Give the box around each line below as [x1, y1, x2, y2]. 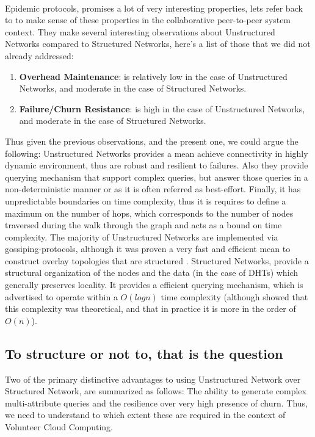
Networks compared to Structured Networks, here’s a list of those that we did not [5, 37, 311, 50]
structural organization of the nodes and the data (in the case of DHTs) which [5, 266, 299, 279]
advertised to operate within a [5, 290, 118, 303]
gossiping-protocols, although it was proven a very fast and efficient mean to [5, 242, 291, 255]
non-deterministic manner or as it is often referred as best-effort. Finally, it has [5, 182, 301, 195]
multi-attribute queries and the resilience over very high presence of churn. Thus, [5, 396, 308, 409]
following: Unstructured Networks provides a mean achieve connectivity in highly [5, 146, 308, 159]
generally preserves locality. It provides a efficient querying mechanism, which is [5, 278, 303, 291]
